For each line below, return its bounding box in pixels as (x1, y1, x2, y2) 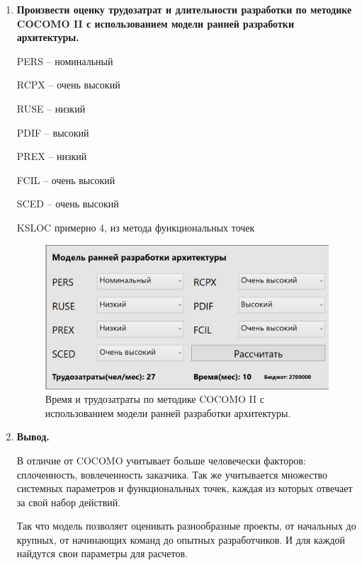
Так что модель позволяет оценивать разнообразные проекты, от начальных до (16, 518, 356, 533)
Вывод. (16, 429, 50, 444)
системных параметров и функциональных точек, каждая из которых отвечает (16, 481, 353, 496)
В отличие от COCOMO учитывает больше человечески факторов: (16, 452, 306, 467)
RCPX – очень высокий (16, 77, 120, 92)
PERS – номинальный (16, 53, 113, 68)
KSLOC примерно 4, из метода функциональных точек (16, 219, 255, 234)
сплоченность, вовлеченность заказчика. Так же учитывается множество (16, 467, 328, 481)
